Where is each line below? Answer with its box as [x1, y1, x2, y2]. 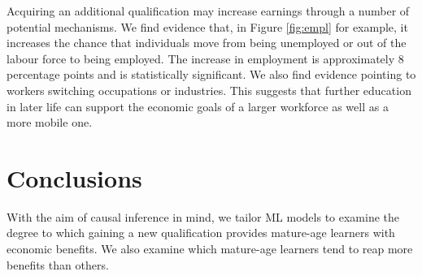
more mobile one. [7, 114, 93, 131]
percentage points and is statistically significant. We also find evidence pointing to [7, 66, 416, 83]
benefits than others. [7, 256, 109, 273]
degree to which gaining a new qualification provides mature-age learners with [7, 224, 395, 241]
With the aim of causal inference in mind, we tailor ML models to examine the [7, 208, 400, 225]
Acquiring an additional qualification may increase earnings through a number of [7, 2, 410, 19]
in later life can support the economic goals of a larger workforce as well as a [7, 97, 389, 114]
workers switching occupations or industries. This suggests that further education [7, 81, 411, 98]
